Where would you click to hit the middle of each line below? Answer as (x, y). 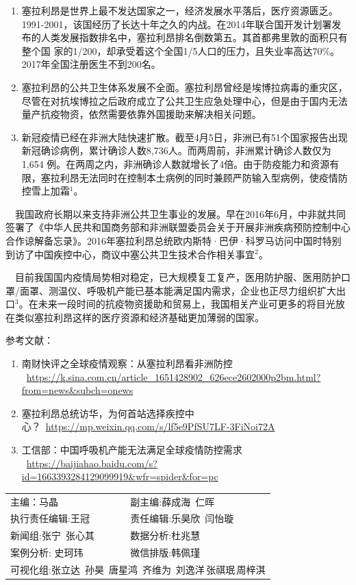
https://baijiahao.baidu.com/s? (92, 463)
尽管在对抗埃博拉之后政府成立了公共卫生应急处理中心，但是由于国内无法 (185, 100)
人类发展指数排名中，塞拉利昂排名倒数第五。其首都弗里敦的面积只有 (194, 37)
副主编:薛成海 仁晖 (173, 501)
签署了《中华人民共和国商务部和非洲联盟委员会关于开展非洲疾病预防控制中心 (178, 227)
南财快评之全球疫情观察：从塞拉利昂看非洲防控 (127, 363)
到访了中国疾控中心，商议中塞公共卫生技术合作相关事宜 (130, 254)
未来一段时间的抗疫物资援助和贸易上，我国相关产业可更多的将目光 (187, 304)
